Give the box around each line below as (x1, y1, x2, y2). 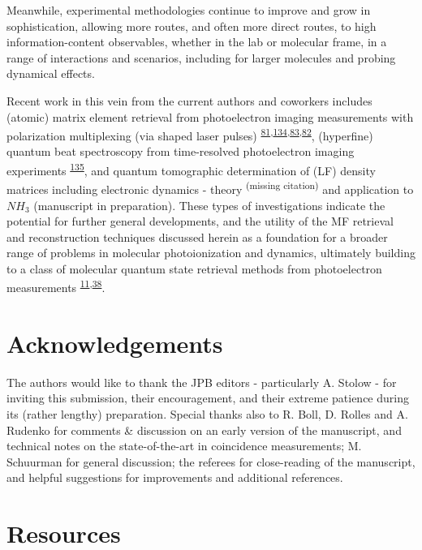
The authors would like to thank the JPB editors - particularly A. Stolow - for (6, 373, 397, 390)
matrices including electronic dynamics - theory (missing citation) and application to (6, 178, 414, 197)
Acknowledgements (6, 326, 223, 359)
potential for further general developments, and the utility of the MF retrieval (6, 213, 394, 230)
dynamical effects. (6, 65, 95, 82)
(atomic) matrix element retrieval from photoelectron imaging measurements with (6, 108, 414, 125)
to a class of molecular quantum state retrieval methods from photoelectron (6, 260, 382, 277)
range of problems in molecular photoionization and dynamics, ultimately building (6, 244, 416, 261)
